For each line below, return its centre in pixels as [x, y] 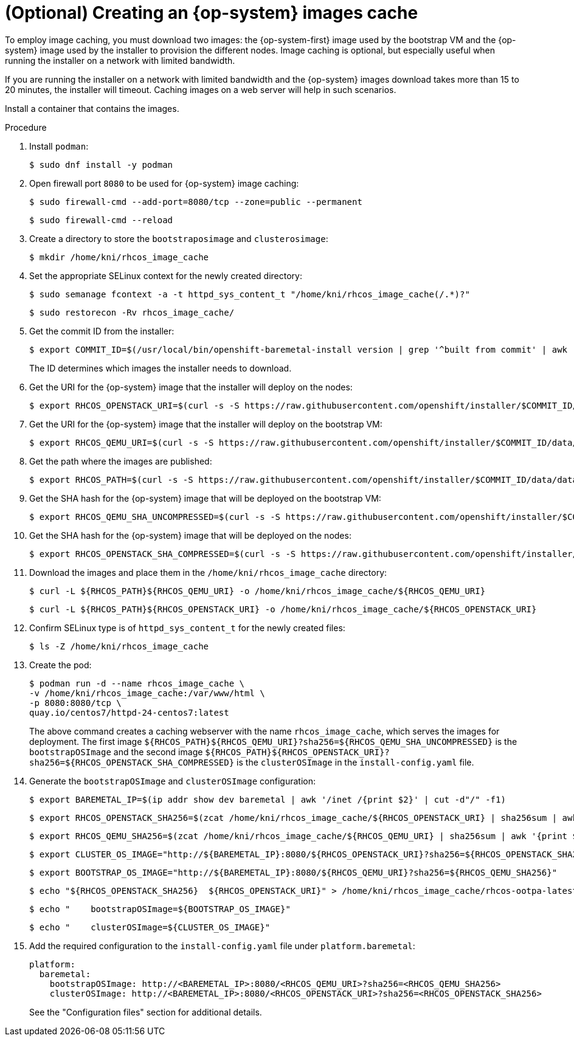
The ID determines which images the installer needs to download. [161, 368]
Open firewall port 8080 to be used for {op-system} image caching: [164, 183]
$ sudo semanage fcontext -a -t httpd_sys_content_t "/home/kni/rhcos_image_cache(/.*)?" [250, 294]
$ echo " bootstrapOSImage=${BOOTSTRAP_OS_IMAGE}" [160, 909]
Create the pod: [61, 665]
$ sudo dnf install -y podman [101, 164]
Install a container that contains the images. [92, 108]
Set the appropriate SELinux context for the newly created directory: [166, 275]
